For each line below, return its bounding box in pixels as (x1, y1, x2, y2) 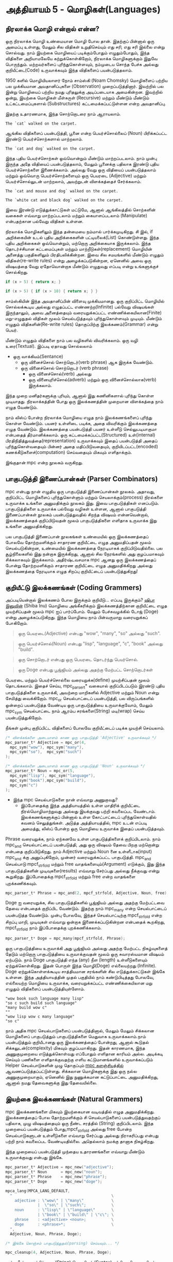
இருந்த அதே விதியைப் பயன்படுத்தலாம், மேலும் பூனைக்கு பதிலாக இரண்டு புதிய (5, 161, 159, 167)
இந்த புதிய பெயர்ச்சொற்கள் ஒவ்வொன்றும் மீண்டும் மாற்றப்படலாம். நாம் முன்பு (5, 155, 157, 161)
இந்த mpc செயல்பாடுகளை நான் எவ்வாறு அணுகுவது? (12, 797, 118, 803)
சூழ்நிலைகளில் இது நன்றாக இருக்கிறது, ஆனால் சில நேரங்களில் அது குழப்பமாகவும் (5, 551, 164, 557)
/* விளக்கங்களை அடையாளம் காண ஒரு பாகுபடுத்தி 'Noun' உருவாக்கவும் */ (5, 763, 145, 769)
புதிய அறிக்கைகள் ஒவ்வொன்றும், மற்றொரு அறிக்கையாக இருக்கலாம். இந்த (5, 240, 151, 246)
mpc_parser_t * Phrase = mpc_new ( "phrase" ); (5, 1175, 107, 1180)
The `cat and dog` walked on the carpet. (5, 146, 96, 151)
